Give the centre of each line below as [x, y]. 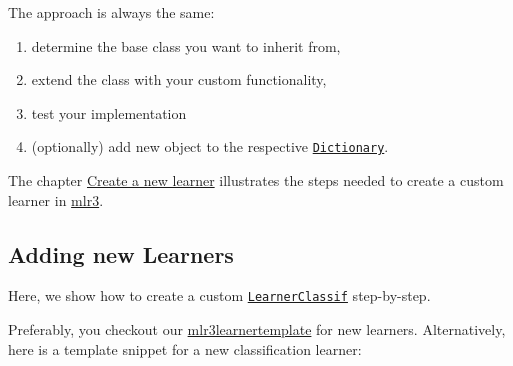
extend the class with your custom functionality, [179, 79]
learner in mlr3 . [56, 199]
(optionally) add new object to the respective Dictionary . [210, 146]
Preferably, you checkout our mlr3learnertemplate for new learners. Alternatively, [257, 329]
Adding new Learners [121, 253]
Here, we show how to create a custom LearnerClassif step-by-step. [219, 295]
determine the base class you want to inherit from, [186, 45]
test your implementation [109, 112]
